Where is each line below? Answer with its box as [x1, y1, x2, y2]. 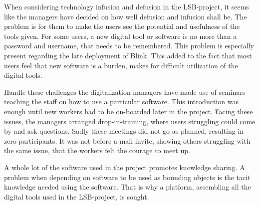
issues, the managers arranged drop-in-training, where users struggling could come [4, 116, 256, 126]
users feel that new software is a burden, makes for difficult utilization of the [4, 60, 238, 70]
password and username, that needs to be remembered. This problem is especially [4, 40, 254, 51]
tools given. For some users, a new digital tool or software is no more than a [4, 30, 237, 41]
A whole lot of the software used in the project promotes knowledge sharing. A [4, 162, 245, 172]
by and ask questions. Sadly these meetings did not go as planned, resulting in [4, 126, 244, 136]
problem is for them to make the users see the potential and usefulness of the [4, 21, 240, 31]
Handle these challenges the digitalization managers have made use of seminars [4, 86, 246, 97]
